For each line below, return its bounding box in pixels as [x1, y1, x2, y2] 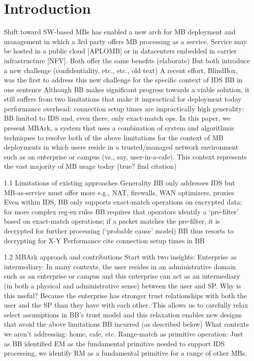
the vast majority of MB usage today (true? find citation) [4, 161, 177, 171]
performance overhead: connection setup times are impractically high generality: [4, 103, 244, 113]
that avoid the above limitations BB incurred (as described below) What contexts [4, 319, 249, 329]
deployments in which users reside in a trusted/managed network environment [4, 142, 238, 152]
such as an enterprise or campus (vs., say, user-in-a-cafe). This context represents [4, 151, 247, 161]
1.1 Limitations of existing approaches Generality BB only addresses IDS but [4, 178, 235, 188]
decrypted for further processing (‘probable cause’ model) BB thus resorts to [4, 226, 234, 235]
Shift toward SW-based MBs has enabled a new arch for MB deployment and [4, 26, 236, 37]
